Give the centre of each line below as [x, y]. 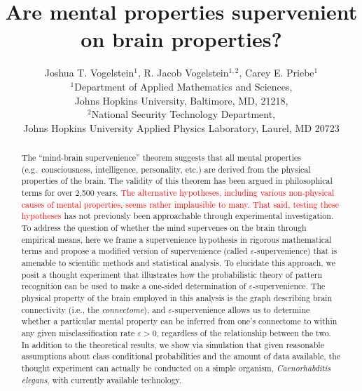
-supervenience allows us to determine [241, 309]
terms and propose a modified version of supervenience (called [134, 251]
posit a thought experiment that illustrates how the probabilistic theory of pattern [172, 274]
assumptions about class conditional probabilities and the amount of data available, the [181, 356]
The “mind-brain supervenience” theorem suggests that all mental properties [161, 158]
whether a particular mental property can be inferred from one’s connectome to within [179, 321]
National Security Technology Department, [183, 114]
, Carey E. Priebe [277, 73]
